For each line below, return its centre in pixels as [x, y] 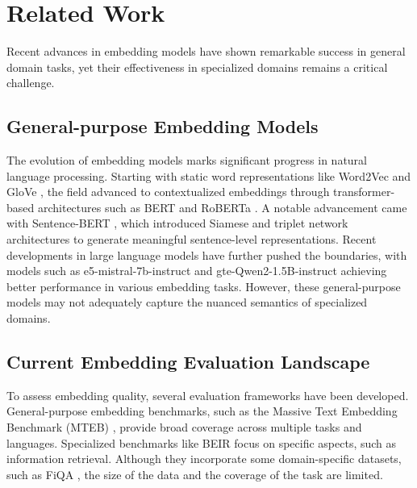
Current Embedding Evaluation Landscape [188, 362]
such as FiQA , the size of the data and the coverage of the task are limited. [195, 474]
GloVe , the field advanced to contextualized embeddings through [168, 192]
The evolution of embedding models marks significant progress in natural [187, 160]
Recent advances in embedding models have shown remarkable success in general [206, 51]
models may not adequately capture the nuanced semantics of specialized [187, 302]
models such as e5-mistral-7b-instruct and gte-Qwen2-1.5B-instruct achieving [197, 271]
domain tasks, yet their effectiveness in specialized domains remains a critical [197, 67]
